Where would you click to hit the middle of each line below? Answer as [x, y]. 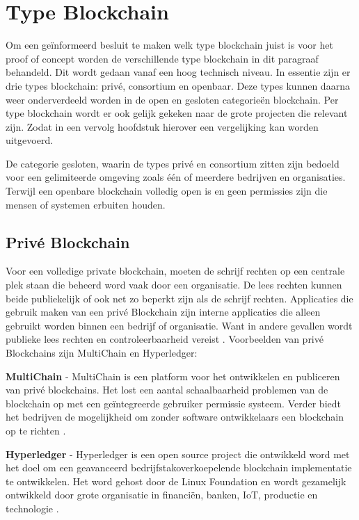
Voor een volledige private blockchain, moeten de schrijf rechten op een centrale [175, 271]
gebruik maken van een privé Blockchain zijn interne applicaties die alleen [163, 312]
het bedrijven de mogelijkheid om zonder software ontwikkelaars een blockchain [175, 417]
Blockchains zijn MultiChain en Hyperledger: [102, 353]
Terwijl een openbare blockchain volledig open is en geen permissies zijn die [167, 191]
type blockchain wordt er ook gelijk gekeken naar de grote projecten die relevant [177, 113]
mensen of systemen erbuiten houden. [86, 204]
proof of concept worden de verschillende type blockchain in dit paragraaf [162, 58]
